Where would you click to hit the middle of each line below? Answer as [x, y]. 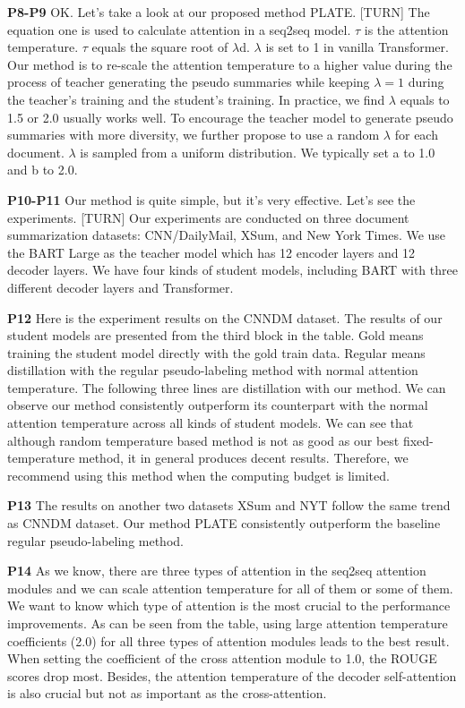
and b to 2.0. [43, 170]
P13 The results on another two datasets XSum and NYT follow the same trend [229, 505]
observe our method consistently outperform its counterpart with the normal [218, 405]
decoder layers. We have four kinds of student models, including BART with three [232, 270]
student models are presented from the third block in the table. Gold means [215, 335]
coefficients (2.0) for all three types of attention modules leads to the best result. [228, 640]
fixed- [418, 440]
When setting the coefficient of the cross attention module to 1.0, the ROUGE [222, 658]
